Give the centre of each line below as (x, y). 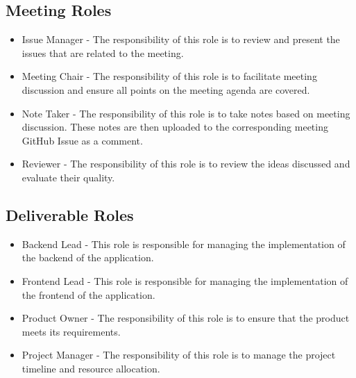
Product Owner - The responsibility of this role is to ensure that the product (186, 318)
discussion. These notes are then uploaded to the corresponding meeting (175, 127)
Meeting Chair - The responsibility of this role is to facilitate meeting (169, 76)
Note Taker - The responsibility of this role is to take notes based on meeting (186, 113)
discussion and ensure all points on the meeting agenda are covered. (166, 89)
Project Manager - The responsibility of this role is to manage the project (179, 355)
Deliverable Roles (70, 214)
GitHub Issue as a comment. (82, 140)
